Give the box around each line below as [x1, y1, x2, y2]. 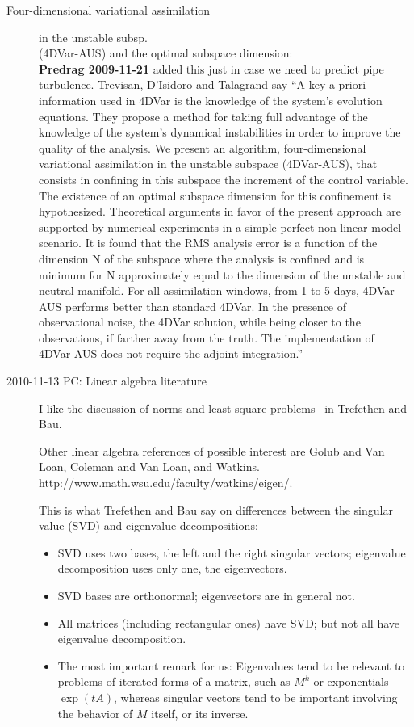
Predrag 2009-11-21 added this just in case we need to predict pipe [39, 60, 384, 77]
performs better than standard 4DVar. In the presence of [65, 297, 347, 314]
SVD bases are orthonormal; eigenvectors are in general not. [57, 587, 355, 603]
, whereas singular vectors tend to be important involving [113, 688, 398, 705]
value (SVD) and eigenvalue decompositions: [39, 517, 258, 534]
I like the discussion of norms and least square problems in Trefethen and [39, 399, 408, 416]
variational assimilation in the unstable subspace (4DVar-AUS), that [39, 155, 378, 172]
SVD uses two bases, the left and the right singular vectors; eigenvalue [57, 544, 406, 561]
